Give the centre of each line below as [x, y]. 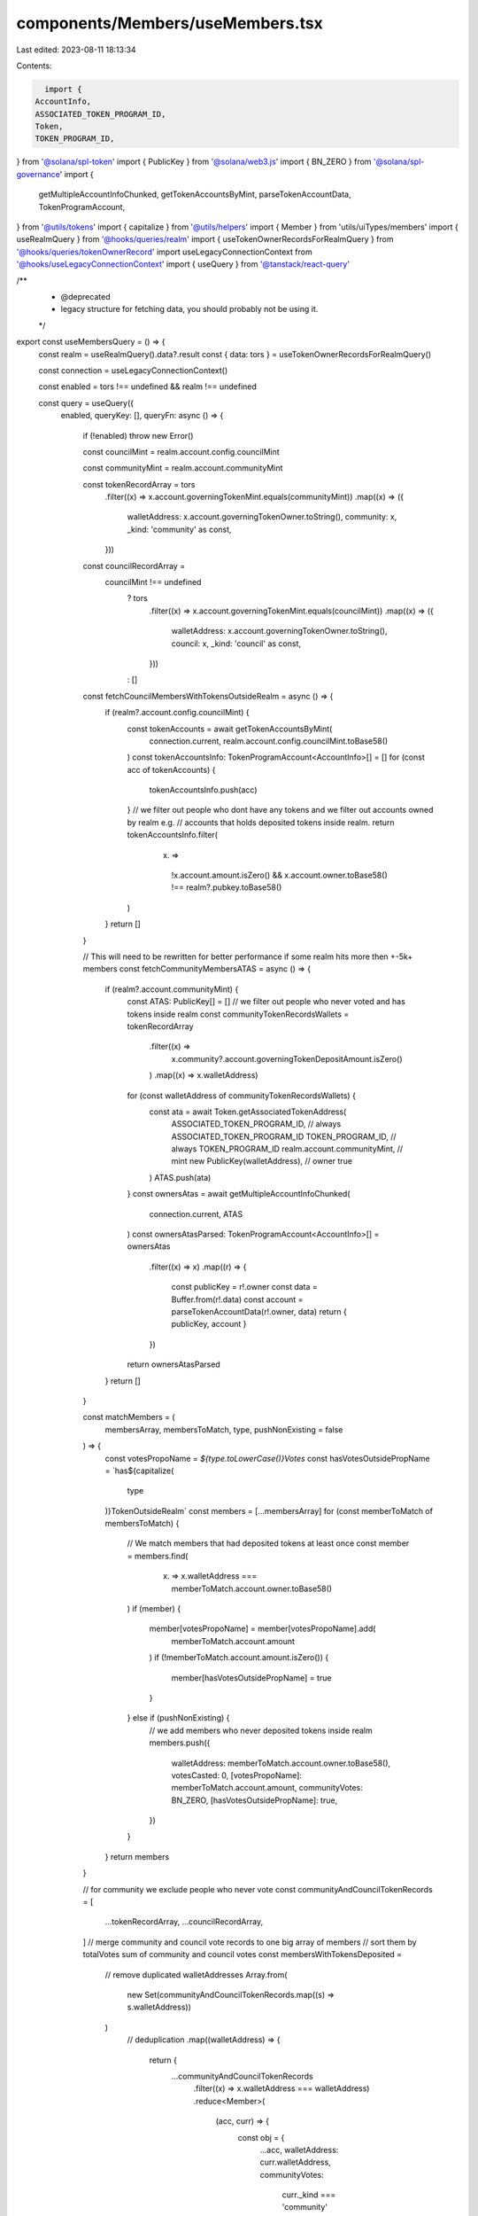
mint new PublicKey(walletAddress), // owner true [262, 1161]
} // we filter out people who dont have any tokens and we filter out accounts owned [280, 810]
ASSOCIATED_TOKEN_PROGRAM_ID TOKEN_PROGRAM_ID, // [284, 1136]
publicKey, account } [209, 1324]
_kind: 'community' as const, [179, 529]
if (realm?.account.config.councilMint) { [177, 713]
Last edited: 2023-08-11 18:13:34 [76, 50]
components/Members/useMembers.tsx [170, 23]
